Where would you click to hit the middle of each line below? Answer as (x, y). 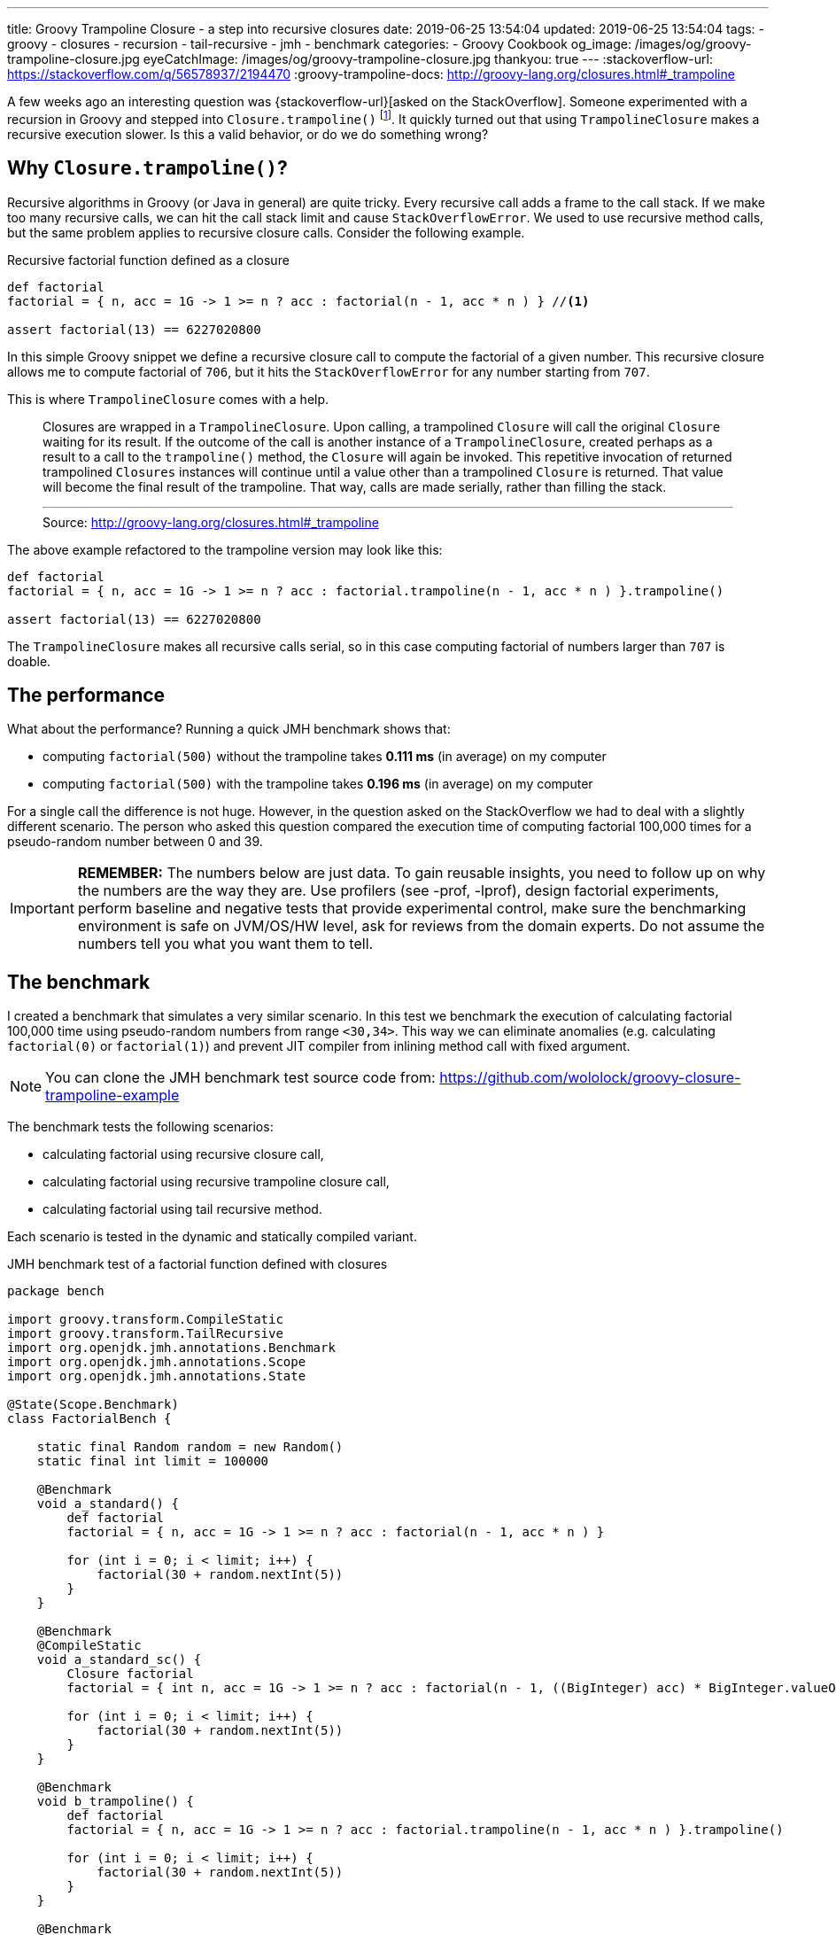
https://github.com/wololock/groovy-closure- (590, 1078)
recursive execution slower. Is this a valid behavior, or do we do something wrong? (248, 134)
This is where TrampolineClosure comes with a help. (168, 399)
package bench (56, 1291)
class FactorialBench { (89, 1419)
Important (42, 909)
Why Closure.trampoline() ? (147, 168)
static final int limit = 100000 (153, 1461)
